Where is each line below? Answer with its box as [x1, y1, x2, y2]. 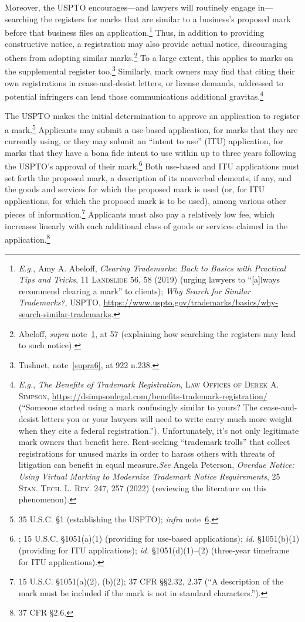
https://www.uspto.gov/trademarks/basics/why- [103, 296, 279, 308]
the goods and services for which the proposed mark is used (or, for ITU [5, 183, 265, 195]
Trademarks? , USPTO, [18, 296, 101, 308]
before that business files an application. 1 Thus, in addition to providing [5, 25, 265, 38]
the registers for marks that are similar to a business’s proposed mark [40, 12, 291, 25]
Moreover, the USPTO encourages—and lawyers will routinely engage [5, 1, 256, 13]
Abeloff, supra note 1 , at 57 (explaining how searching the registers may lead [18, 327, 296, 339]
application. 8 [5, 232, 50, 245]
